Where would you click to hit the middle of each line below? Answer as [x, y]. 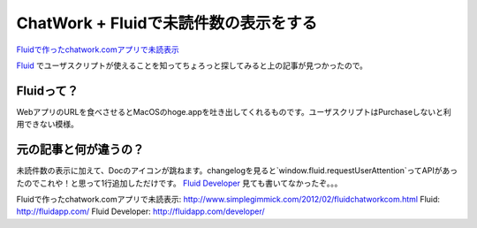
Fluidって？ [47, 91]
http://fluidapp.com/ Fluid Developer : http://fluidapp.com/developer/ [140, 211]
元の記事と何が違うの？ [80, 150]
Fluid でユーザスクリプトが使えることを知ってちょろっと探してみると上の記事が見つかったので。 [192, 65]
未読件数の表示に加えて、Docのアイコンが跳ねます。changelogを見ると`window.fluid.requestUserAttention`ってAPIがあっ [237, 171]
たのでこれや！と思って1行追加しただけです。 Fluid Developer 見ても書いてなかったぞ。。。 [179, 183]
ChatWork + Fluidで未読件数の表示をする [167, 23]
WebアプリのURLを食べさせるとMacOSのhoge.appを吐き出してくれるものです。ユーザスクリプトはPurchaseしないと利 [234, 111]
